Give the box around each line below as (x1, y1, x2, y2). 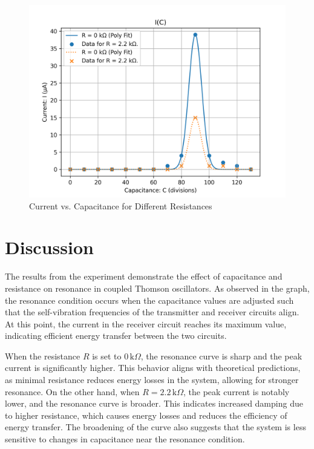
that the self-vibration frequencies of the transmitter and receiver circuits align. (5, 306, 299, 318)
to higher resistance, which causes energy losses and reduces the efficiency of (5, 408, 287, 421)
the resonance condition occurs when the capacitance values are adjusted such (5, 293, 294, 306)
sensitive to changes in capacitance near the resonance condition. (5, 433, 245, 445)
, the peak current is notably (183, 385, 290, 398)
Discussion (5, 235, 94, 260)
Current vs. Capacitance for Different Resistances (29, 199, 212, 212)
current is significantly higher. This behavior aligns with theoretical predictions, (5, 361, 301, 374)
